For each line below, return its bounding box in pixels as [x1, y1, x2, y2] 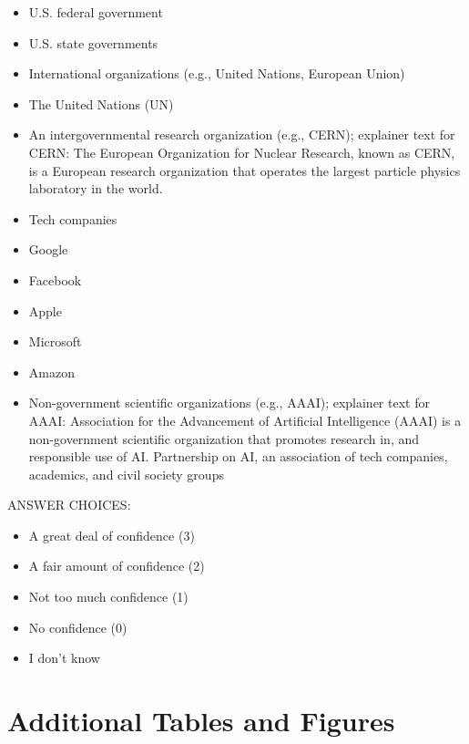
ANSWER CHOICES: [7, 495, 131, 514]
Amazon [28, 362, 75, 381]
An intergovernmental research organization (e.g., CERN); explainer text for [28, 125, 455, 144]
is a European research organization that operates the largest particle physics [28, 160, 461, 180]
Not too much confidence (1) [28, 587, 189, 606]
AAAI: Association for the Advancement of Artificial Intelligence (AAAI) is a [28, 410, 462, 429]
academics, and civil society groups [28, 464, 224, 483]
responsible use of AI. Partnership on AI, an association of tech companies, [28, 447, 448, 466]
